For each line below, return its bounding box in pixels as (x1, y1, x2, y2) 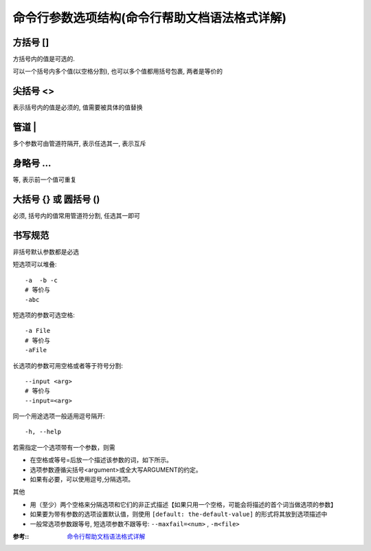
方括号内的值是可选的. (12, 55, 76, 63)
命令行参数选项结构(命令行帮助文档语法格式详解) (12, 10, 287, 25)
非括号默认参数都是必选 (12, 248, 79, 256)
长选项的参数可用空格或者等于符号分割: (12, 361, 124, 369)
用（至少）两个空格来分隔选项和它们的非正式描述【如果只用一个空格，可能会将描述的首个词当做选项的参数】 (30, 500, 337, 508)
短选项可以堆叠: (12, 260, 58, 268)
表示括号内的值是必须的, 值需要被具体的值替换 (12, 103, 143, 111)
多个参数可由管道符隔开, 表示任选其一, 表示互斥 (12, 140, 146, 148)
